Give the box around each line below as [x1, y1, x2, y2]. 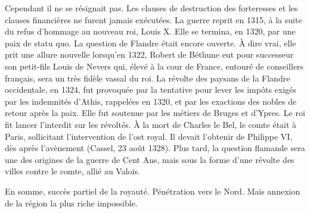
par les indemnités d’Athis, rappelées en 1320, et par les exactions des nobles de [5, 95, 297, 107]
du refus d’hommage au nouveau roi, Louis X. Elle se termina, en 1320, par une [5, 25, 296, 37]
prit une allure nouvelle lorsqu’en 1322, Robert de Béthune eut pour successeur [5, 48, 294, 61]
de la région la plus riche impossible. [5, 196, 138, 209]
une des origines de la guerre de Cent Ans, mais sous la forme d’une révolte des [5, 153, 294, 165]
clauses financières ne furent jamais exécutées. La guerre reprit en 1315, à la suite [5, 13, 302, 26]
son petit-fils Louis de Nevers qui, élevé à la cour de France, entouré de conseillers [5, 59, 304, 72]
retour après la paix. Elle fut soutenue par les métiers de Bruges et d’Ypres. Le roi [5, 106, 305, 119]
